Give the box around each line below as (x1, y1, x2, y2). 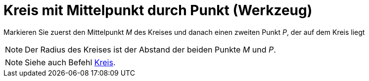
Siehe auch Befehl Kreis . (25, 57, 116, 67)
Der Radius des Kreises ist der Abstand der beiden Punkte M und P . (25, 44, 276, 54)
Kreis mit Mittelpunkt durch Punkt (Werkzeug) (3, 2, 313, 19)
